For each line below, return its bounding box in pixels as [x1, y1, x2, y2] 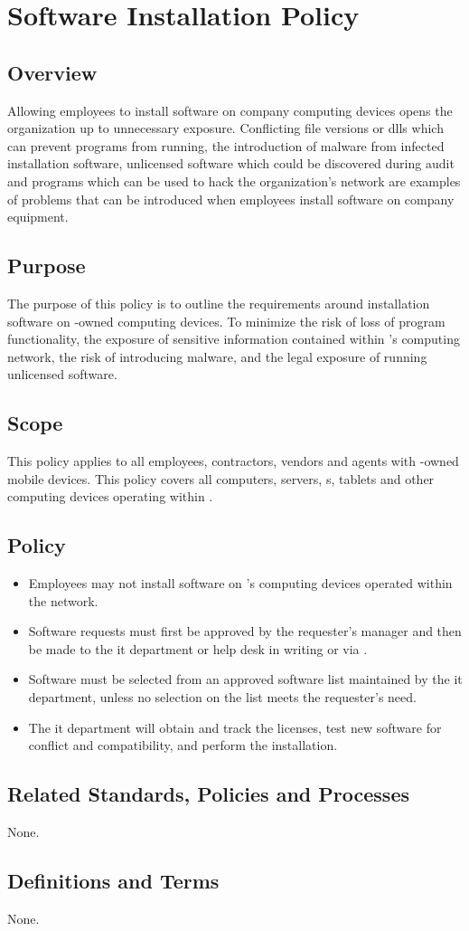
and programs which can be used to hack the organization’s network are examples [7, 171, 461, 190]
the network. [28, 591, 98, 610]
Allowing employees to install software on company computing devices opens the [7, 100, 453, 119]
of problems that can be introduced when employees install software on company [7, 189, 455, 208]
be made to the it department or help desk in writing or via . [28, 639, 368, 658]
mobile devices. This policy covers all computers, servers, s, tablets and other [7, 469, 435, 488]
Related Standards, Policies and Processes [7, 780, 409, 808]
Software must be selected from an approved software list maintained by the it [28, 670, 463, 689]
